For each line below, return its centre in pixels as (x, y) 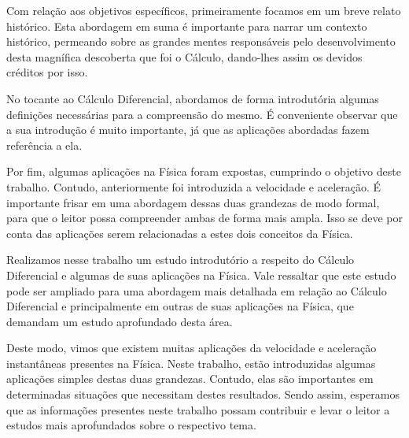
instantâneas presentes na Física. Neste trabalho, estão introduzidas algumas (191, 363)
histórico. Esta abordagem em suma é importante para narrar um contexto (187, 26)
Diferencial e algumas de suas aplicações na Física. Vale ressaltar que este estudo (201, 275)
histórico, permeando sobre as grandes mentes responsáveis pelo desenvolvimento (201, 41)
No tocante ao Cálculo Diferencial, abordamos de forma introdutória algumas (193, 98)
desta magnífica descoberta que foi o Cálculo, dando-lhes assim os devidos (184, 56)
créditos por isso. (47, 72)
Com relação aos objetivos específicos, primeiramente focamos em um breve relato (204, 10)
